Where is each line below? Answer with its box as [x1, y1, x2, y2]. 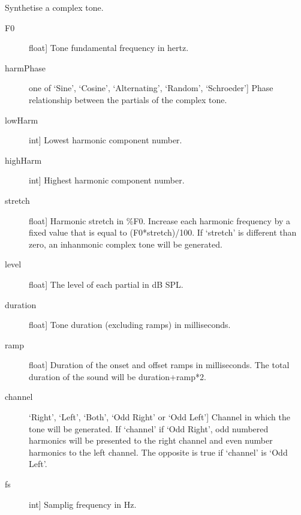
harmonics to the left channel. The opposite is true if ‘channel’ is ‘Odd [29, 445, 288, 458]
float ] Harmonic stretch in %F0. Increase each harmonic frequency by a [29, 214, 291, 227]
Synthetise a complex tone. [5, 1, 104, 13]
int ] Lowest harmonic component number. [29, 134, 182, 146]
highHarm [5, 153, 42, 166]
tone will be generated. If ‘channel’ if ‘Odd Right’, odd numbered [29, 422, 269, 435]
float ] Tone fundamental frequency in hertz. [29, 41, 189, 54]
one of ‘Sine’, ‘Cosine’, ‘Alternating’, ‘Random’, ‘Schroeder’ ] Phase [29, 82, 273, 94]
